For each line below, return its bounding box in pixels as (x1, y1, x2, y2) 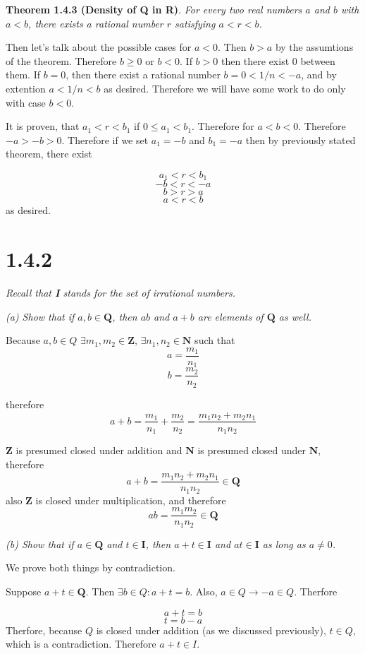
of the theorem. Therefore (6, 53, 117, 68)
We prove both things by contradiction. (6, 560, 175, 575)
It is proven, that (6, 119, 80, 133)
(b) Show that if (6, 536, 74, 551)
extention (6, 81, 46, 95)
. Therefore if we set (61, 132, 149, 147)
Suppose (6, 584, 42, 599)
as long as (262, 536, 306, 551)
